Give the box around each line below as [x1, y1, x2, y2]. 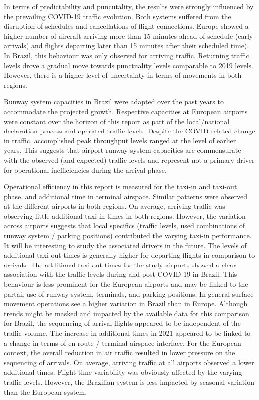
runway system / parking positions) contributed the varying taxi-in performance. [4, 230, 252, 241]
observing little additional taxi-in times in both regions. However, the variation [4, 210, 246, 221]
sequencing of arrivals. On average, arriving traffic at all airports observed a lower [4, 357, 254, 367]
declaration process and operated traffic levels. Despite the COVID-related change [4, 126, 255, 136]
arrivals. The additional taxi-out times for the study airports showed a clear [4, 259, 236, 269]
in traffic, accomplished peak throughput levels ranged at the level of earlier [4, 135, 236, 145]
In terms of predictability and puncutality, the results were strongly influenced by [4, 1, 254, 11]
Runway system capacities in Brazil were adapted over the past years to [4, 96, 224, 107]
